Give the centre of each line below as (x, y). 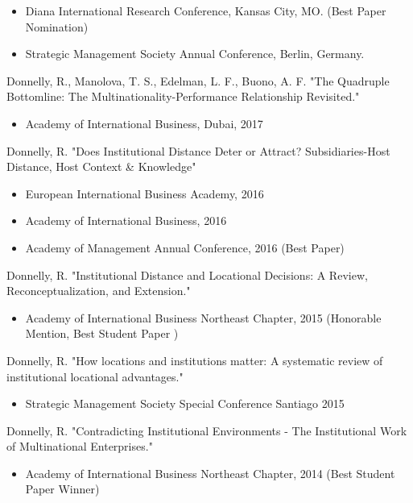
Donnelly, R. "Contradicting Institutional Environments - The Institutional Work (207, 430)
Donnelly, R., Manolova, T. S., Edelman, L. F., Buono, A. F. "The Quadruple (198, 80)
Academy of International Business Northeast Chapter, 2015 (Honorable (203, 317)
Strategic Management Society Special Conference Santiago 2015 (185, 403)
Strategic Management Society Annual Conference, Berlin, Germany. (195, 54)
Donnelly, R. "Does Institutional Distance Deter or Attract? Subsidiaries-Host (198, 150)
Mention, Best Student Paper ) (102, 333)
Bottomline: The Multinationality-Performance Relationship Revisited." (183, 96)
